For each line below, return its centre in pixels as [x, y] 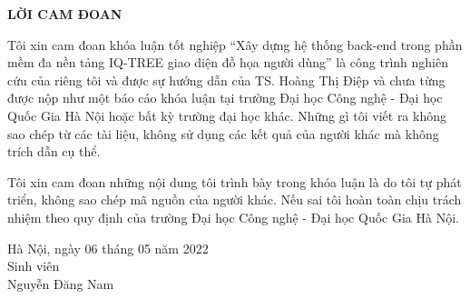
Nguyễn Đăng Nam [61, 283]
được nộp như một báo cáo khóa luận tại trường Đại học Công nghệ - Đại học [225, 98]
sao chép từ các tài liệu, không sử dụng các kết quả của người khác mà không [223, 133]
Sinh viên [34, 266]
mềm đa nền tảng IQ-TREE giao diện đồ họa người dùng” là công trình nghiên [228, 62]
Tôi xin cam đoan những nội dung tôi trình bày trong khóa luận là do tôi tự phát [235, 181]
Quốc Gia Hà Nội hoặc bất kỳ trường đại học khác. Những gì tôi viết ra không [227, 115]
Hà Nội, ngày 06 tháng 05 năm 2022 [108, 248]
